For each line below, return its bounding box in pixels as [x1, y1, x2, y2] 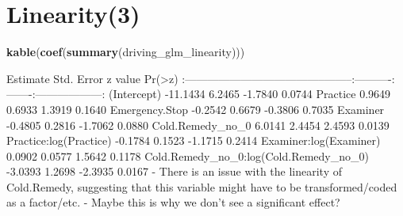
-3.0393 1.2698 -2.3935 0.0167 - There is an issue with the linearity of [6, 163, 342, 180]
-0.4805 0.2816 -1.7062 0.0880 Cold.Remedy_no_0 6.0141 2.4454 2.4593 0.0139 [6, 116, 390, 133]
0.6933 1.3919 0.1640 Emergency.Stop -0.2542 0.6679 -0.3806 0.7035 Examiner [6, 100, 385, 117]
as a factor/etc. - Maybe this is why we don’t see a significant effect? [6, 194, 340, 210]
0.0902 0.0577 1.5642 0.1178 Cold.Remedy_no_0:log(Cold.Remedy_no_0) [6, 147, 369, 164]
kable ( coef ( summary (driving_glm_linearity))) [6, 44, 245, 60]
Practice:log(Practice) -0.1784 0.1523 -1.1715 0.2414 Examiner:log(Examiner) [6, 132, 381, 149]
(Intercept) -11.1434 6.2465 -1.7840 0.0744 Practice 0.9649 [109, 85, 391, 102]
